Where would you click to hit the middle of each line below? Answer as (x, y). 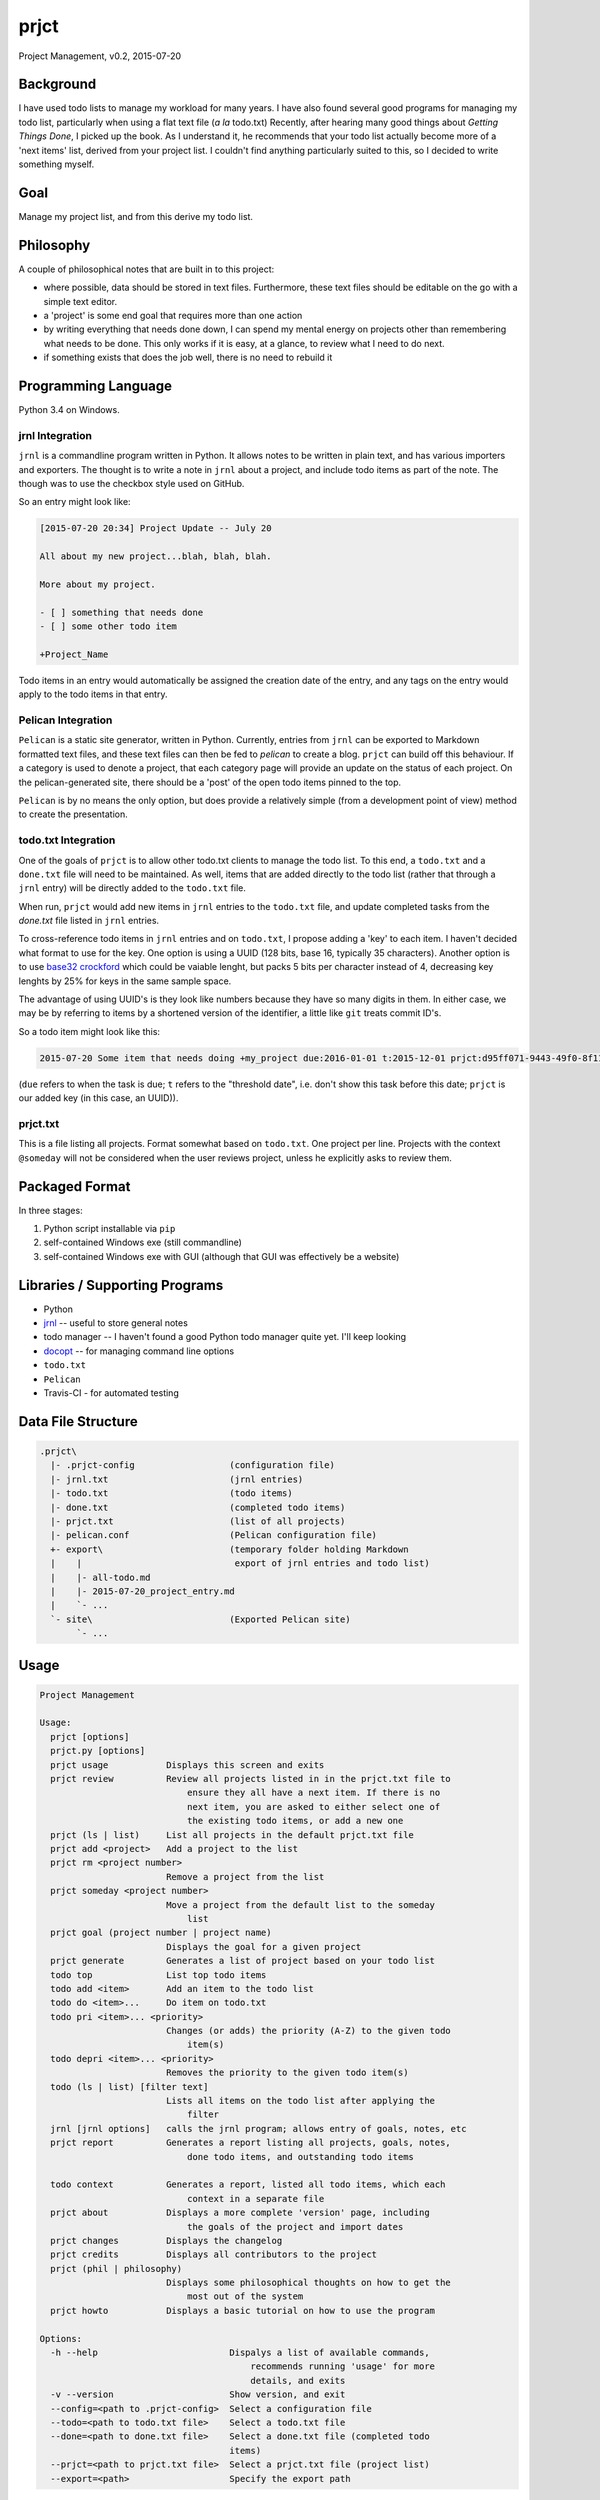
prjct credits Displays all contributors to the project (214, 2254)
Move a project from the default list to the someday (300, 1904)
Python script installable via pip (109, 1228)
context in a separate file (255, 2198)
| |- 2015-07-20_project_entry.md (142, 1591)
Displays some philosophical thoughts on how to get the (308, 2283)
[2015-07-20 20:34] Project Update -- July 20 (155, 528)
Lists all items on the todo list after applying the (300, 2101)
